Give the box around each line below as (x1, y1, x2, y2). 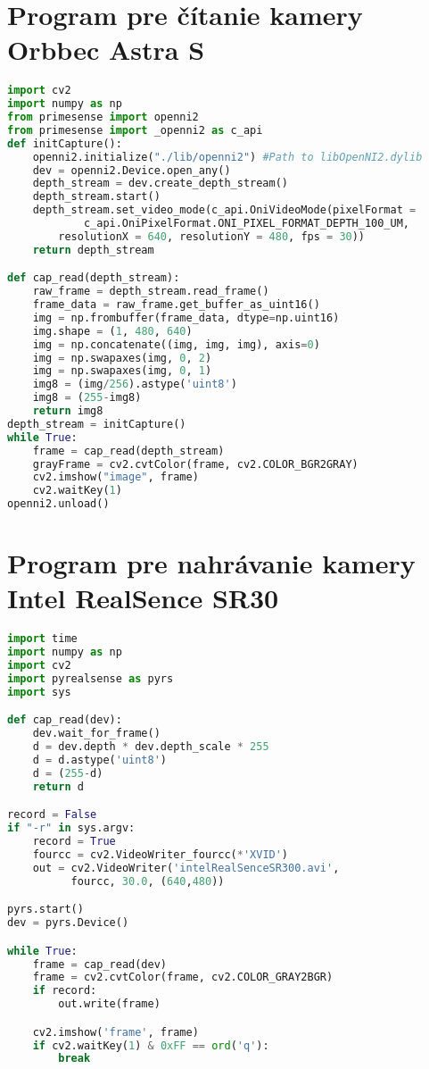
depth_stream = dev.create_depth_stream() (32, 177, 289, 190)
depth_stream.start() (32, 190, 161, 204)
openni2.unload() (7, 497, 110, 511)
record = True (32, 835, 116, 848)
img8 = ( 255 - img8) (32, 391, 142, 405)
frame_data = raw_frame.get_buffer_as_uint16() (32, 298, 320, 312)
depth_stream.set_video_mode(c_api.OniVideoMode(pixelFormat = (32, 204, 417, 217)
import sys (7, 685, 71, 698)
